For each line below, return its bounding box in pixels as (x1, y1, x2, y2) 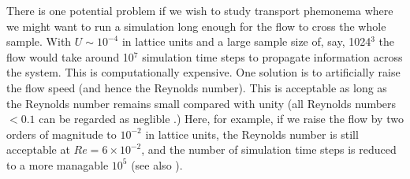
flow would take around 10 (6, 48, 134, 65)
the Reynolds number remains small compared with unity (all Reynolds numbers (6, 95, 397, 111)
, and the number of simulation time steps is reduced (141, 141, 397, 158)
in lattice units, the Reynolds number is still (145, 125, 359, 142)
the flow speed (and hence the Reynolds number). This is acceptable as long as (6, 79, 387, 95)
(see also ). (131, 156, 183, 173)
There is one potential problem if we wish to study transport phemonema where (6, 2, 393, 18)
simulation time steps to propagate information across (142, 48, 403, 65)
